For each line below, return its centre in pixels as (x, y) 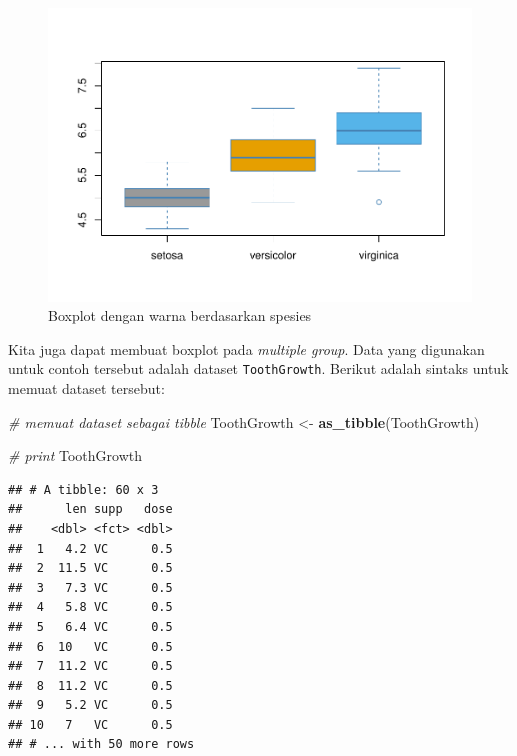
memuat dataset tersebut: (86, 387)
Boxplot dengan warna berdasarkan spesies (180, 315)
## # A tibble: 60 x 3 (83, 489)
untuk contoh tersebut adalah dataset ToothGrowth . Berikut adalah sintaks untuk (258, 368)
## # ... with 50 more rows (101, 744)
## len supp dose (90, 509)
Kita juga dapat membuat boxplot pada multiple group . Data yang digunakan (246, 348)
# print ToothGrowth (75, 455)
